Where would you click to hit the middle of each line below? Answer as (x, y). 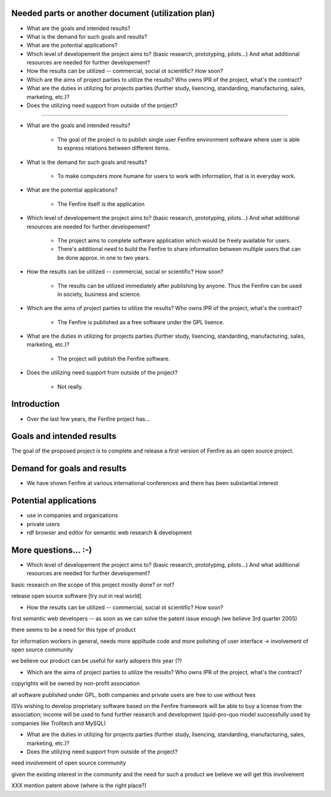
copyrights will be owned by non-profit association (76, 683)
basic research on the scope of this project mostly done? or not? (93, 585)
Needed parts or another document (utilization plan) (113, 13)
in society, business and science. (99, 294)
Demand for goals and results (69, 469)
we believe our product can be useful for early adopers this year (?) (97, 661)
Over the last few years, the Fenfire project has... (88, 419)
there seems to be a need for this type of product (74, 630)
